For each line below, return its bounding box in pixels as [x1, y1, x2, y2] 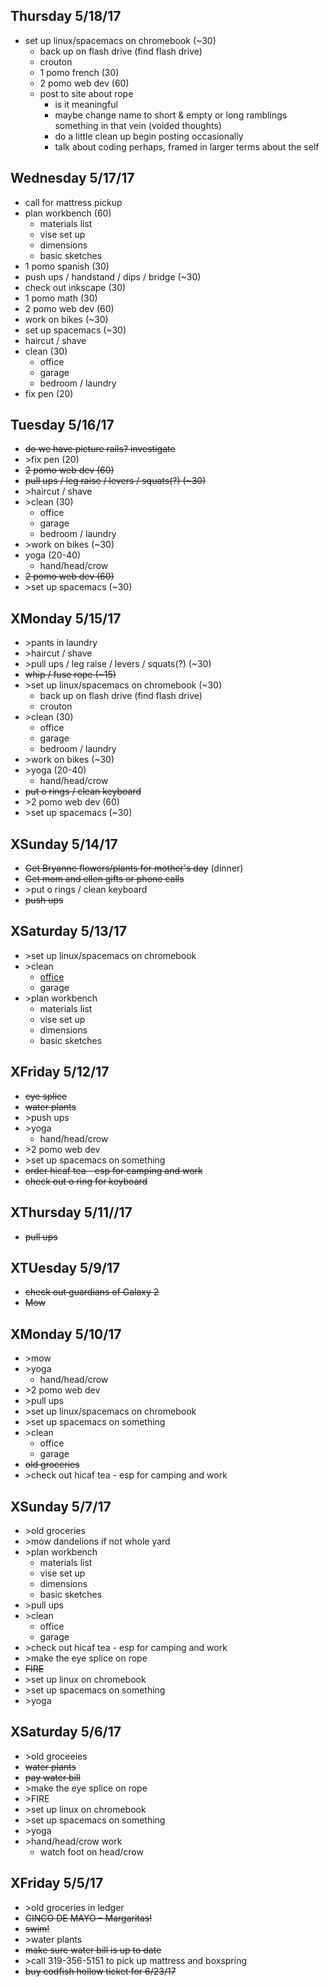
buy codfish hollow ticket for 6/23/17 [24, 1965, 177, 1977]
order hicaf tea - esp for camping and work [24, 1164, 203, 1176]
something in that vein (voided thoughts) [54, 119, 222, 131]
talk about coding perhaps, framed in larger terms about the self [54, 140, 320, 153]
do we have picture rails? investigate [24, 443, 176, 455]
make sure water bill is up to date [24, 1944, 162, 1956]
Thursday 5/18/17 [10, 8, 122, 25]
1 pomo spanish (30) [24, 260, 110, 272]
